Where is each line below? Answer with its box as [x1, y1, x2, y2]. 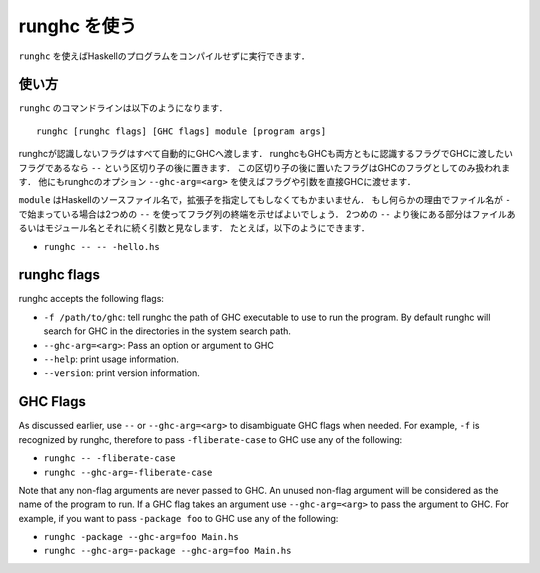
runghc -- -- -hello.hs [43, 241, 160, 252]
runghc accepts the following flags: [18, 293, 165, 305]
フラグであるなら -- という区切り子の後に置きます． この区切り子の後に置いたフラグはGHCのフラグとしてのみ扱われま [18, 161, 510, 174]
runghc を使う [18, 15, 137, 37]
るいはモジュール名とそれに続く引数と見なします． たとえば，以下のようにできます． [18, 222, 370, 234]
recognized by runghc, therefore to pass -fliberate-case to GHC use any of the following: [18, 433, 403, 445]
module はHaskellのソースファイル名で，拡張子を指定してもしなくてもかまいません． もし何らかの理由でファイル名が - [18, 194, 511, 206]
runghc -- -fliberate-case [43, 453, 176, 464]
